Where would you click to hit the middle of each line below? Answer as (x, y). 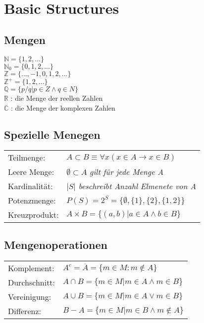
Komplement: (31, 268)
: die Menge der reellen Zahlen (57, 98)
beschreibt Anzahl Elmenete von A (137, 186)
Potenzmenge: (32, 201)
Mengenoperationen (56, 244)
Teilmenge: (27, 158)
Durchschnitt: (32, 282)
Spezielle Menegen (52, 134)
